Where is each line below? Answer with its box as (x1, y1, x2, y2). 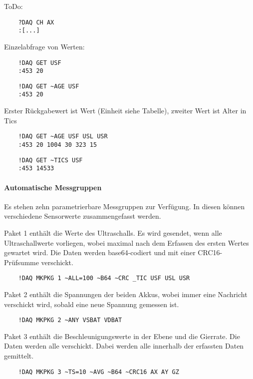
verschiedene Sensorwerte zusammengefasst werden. (4, 211, 161, 221)
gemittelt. (4, 350, 34, 361)
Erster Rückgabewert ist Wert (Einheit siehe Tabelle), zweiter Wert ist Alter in (4, 105, 247, 116)
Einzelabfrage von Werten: (4, 41, 85, 51)
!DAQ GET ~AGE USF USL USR (18, 133, 108, 140)
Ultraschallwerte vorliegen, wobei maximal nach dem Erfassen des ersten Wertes (4, 237, 249, 248)
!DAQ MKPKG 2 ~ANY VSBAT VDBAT (18, 317, 122, 324)
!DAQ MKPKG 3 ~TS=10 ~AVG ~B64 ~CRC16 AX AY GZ (18, 368, 179, 376)
